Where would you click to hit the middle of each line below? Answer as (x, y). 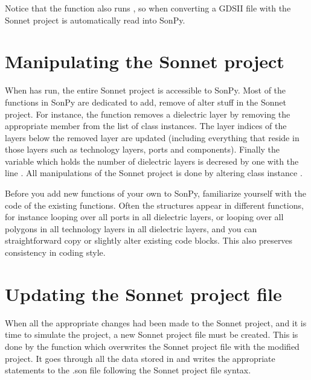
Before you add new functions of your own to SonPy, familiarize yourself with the (155, 193)
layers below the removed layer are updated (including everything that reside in (152, 137)
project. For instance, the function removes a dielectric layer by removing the (148, 114)
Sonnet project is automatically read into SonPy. (95, 20)
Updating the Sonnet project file (143, 293)
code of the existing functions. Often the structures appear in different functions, (154, 205)
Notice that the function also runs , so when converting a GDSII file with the (148, 8)
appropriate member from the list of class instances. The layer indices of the (146, 126)
